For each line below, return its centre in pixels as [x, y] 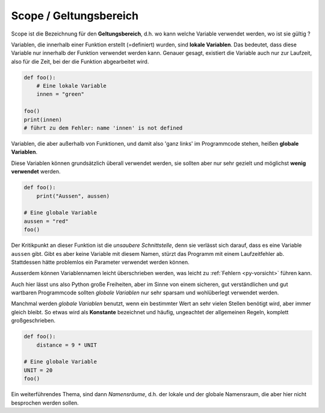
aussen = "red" [46, 221]
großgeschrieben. [33, 321]
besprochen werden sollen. [45, 403]
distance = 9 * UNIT [67, 345]
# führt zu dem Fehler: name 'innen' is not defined [103, 128]
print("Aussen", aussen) [73, 196]
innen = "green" [60, 94]
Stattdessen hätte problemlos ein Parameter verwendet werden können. [100, 262]
